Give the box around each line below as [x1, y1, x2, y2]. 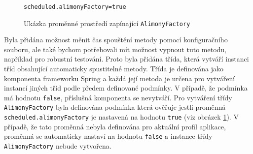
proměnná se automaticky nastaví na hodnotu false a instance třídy [4, 131, 213, 141]
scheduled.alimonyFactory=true [24, 3, 126, 10]
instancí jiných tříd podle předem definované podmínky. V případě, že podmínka [4, 83, 248, 93]
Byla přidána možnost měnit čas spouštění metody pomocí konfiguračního [4, 34, 228, 45]
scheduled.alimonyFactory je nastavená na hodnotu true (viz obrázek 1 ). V [4, 112, 239, 122]
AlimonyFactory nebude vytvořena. [4, 141, 111, 151]
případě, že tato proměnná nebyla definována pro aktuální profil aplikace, [4, 121, 226, 131]
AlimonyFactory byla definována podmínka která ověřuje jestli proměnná [4, 102, 226, 112]
